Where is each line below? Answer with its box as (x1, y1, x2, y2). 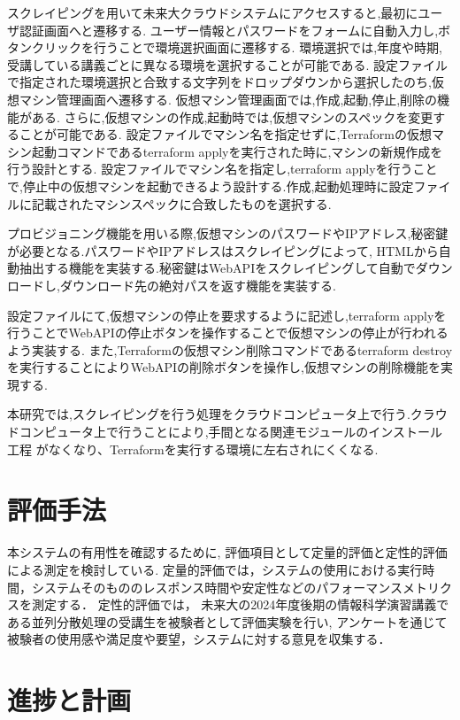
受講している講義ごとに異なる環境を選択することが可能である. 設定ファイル (7, 55, 448, 74)
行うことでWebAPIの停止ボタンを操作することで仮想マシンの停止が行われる (7, 323, 448, 342)
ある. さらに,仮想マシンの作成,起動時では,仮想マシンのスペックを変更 (31, 107, 433, 126)
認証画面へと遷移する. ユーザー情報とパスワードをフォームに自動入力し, (19, 20, 439, 39)
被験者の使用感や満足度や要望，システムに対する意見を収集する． (7, 630, 391, 648)
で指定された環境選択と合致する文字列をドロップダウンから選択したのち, (7, 73, 432, 91)
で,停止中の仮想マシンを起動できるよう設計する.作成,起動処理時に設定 (7, 176, 414, 195)
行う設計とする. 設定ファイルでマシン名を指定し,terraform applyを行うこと (7, 159, 438, 178)
